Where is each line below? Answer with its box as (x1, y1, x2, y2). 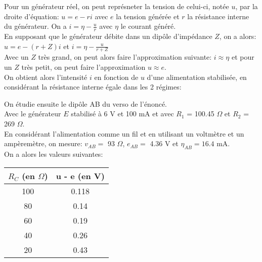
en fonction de (94, 71, 139, 82)
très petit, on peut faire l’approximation (21, 62, 146, 72)
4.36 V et (150, 138, 179, 149)
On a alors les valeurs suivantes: (4, 148, 103, 159)
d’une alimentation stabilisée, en (147, 71, 247, 82)
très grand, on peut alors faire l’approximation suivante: (38, 52, 212, 62)
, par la (235, 1, 258, 11)
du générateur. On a (4, 21, 67, 31)
